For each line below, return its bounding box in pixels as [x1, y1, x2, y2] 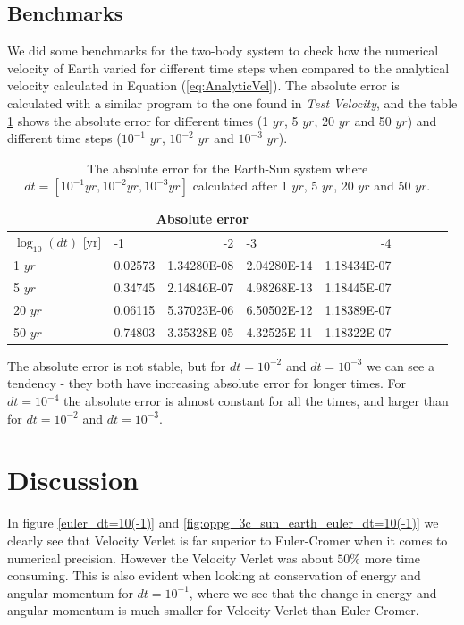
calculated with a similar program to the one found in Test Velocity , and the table [7, 93, 458, 112]
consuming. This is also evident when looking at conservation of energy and [7, 566, 421, 585]
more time [364, 548, 420, 567]
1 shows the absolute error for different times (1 [7, 111, 269, 130]
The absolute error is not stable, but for [7, 356, 226, 375]
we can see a [367, 356, 434, 375]
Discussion [7, 461, 139, 498]
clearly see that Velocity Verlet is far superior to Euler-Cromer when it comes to [7, 530, 448, 549]
